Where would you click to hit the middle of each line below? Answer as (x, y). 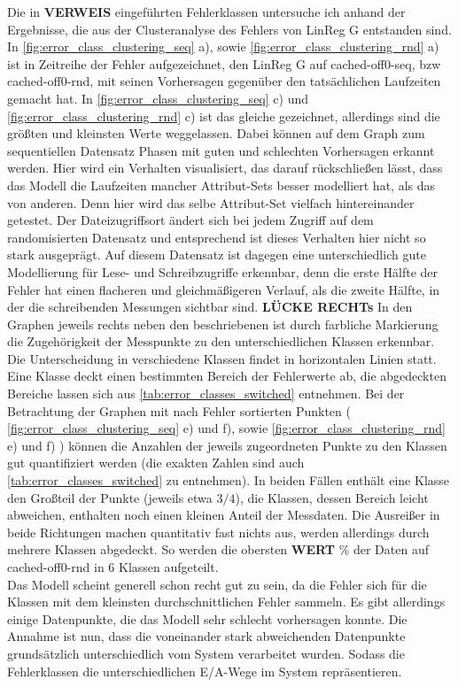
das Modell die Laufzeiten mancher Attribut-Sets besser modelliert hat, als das (221, 185)
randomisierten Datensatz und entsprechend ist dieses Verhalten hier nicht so (217, 237)
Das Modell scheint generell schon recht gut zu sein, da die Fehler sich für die (217, 584)
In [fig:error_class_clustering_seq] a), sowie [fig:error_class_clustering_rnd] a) (223, 46)
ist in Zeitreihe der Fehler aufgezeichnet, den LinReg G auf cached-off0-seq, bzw (224, 63)
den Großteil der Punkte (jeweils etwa (110, 497)
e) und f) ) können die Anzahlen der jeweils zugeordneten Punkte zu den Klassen (227, 445)
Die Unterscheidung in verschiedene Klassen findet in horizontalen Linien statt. (222, 358)
